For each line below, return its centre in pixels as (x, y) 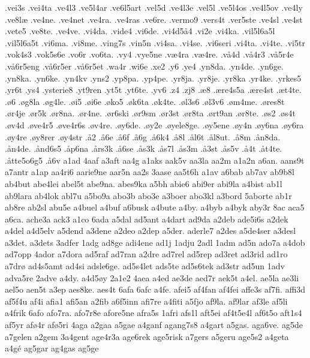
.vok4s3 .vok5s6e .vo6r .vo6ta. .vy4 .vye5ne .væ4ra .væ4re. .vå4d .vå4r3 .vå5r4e (149, 54)
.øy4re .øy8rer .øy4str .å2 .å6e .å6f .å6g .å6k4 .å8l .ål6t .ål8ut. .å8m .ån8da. (143, 136)
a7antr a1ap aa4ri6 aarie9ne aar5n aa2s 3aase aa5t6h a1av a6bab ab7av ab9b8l (150, 172)
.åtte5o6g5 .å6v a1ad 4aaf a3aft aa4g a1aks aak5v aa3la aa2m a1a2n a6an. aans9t (155, 160)
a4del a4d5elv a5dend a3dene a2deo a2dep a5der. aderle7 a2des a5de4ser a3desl (151, 231)
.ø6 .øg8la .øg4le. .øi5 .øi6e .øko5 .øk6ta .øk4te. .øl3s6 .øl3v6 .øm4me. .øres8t (145, 101)
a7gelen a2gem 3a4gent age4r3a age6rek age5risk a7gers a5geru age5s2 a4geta (147, 336)
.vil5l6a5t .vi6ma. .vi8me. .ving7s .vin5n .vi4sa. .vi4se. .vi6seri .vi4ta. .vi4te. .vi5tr (155, 42)
